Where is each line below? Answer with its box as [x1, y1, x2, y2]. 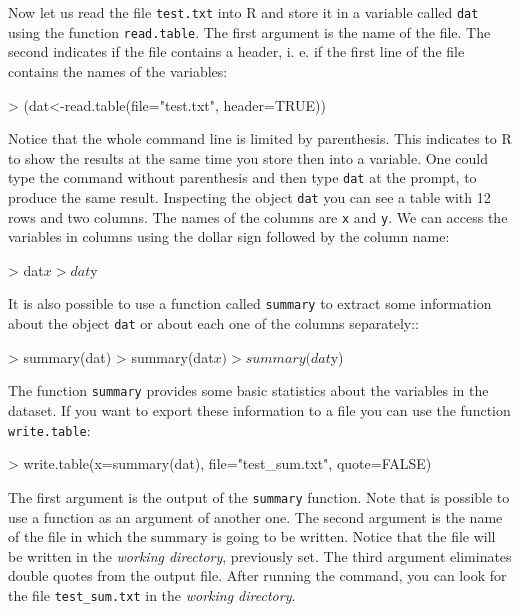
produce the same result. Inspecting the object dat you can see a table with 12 [8, 186, 491, 207]
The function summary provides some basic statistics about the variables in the [8, 380, 489, 401]
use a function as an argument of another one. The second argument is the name [8, 506, 503, 527]
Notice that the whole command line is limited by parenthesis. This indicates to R [8, 128, 512, 149]
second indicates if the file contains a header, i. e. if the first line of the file [8, 41, 465, 62]
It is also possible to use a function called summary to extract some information [8, 293, 492, 314]
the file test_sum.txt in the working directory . [8, 584, 296, 605]
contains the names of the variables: [8, 60, 228, 81]
